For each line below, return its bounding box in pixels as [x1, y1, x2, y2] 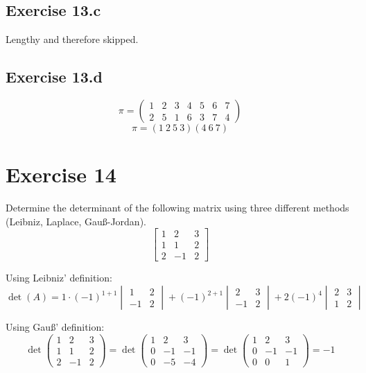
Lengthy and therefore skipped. [6, 32, 139, 46]
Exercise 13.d [6, 66, 103, 87]
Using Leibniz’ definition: [6, 270, 112, 285]
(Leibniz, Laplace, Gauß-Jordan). [6, 214, 146, 228]
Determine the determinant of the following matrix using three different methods [6, 200, 349, 215]
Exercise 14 [6, 160, 116, 189]
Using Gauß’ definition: [6, 320, 105, 333]
